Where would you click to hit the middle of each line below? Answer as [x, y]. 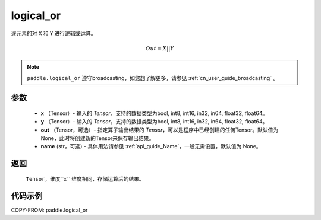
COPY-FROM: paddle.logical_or [49, 210]
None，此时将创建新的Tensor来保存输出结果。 [97, 138]
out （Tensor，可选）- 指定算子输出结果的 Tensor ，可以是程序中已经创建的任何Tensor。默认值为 [160, 130]
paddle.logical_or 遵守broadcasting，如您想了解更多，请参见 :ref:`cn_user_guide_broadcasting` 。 [153, 78]
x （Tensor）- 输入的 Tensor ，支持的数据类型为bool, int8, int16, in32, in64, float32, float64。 [154, 113]
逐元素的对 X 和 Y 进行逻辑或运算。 [53, 33]
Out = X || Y [160, 48]
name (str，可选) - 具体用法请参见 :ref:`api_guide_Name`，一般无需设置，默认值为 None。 [151, 146]
